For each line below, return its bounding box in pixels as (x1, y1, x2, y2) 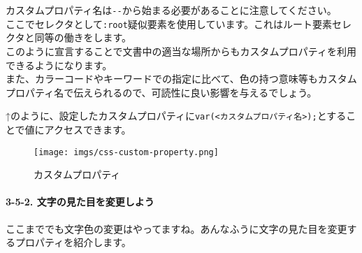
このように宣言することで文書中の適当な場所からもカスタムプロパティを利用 (6, 43, 356, 58)
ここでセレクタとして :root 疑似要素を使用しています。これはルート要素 (6, 16, 333, 31)
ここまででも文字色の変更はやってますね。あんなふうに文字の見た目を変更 (6, 221, 347, 236)
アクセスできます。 (44, 122, 131, 136)
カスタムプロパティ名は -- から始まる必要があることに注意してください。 (6, 3, 337, 17)
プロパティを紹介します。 (15, 235, 131, 250)
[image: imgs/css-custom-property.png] (34, 147, 219, 157)
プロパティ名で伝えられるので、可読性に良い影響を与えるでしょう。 (6, 85, 317, 99)
